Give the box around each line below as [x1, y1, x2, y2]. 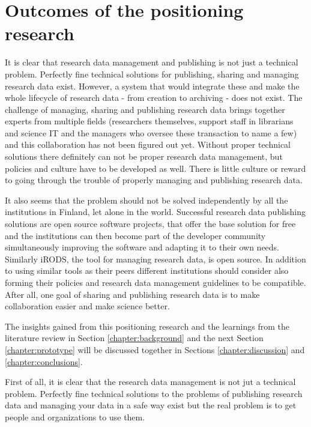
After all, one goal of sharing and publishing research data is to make [5, 288, 260, 300]
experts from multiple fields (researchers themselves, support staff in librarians [5, 115, 294, 127]
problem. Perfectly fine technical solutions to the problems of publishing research [5, 387, 303, 399]
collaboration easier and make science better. [5, 300, 170, 312]
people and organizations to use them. [5, 410, 145, 423]
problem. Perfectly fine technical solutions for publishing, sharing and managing [5, 67, 299, 80]
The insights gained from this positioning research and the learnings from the [5, 319, 289, 332]
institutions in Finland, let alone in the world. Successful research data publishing [5, 205, 306, 218]
